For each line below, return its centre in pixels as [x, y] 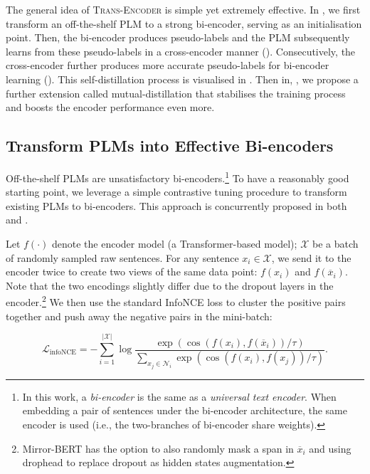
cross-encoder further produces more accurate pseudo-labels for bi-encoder [168, 65]
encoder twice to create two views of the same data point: [132, 272]
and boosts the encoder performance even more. [110, 107]
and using [330, 448]
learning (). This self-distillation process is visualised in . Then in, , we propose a [182, 79]
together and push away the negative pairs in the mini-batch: [139, 316]
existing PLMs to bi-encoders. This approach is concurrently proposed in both [176, 205]
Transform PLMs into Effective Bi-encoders [170, 146]
